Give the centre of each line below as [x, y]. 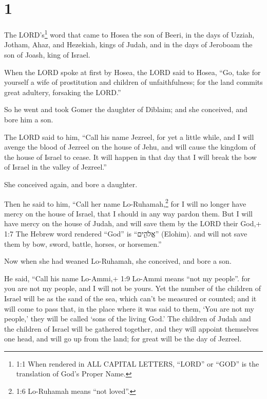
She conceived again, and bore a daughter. [71, 184]
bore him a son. [29, 119]
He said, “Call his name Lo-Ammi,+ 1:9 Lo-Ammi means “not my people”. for [127, 278]
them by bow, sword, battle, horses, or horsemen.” [83, 243]
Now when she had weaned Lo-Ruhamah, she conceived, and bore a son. [118, 261]
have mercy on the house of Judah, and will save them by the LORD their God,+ [133, 223]
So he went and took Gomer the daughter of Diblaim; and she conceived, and [126, 109]
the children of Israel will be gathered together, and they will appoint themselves [131, 328]
